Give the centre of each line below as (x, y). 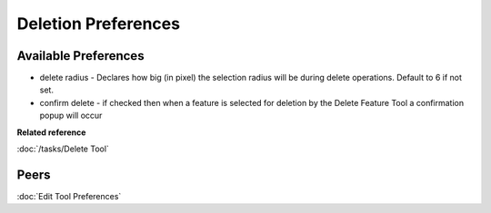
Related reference (51, 132)
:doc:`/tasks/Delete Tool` (63, 149)
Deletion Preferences (99, 24)
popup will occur (71, 116)
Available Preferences (80, 56)
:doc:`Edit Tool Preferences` (69, 196)
